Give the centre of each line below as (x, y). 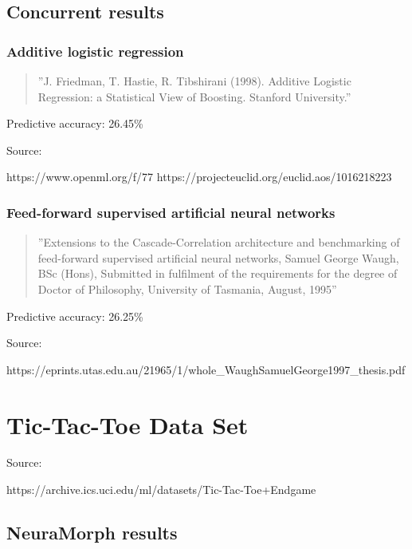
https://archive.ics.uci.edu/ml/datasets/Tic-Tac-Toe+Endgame (161, 490)
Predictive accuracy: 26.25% (75, 316)
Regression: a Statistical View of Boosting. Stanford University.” (194, 96)
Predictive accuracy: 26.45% (75, 123)
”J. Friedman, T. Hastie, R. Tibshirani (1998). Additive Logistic (194, 81)
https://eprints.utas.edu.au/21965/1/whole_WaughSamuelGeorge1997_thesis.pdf (206, 369)
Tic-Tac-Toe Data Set (128, 424)
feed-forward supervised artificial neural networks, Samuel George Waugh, (218, 257)
